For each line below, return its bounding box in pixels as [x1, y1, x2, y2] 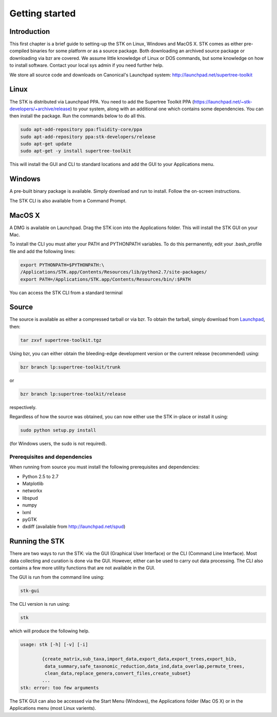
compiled [9, 48, 29, 54]
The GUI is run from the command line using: [9, 574, 105, 580]
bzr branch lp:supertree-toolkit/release [20, 391, 126, 397]
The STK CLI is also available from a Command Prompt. [9, 197, 127, 203]
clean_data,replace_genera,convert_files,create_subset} [44, 670, 191, 676]
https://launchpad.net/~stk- [193, 98, 252, 105]
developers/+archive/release [9, 106, 71, 112]
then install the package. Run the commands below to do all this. [9, 113, 146, 119]
